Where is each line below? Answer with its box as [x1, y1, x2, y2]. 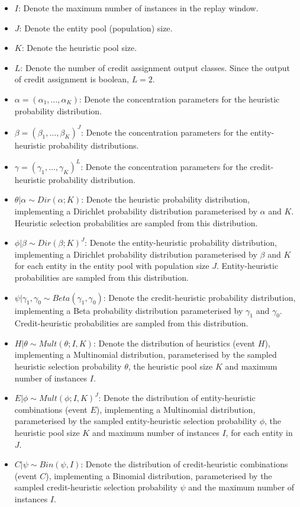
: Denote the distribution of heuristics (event [93, 336, 256, 349]
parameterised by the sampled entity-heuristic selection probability [14, 415, 257, 427]
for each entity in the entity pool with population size [14, 259, 209, 272]
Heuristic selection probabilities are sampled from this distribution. [14, 216, 258, 229]
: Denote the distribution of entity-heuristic [98, 392, 256, 404]
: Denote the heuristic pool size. [21, 41, 137, 54]
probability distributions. [48, 139, 139, 151]
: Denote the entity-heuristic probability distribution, [85, 236, 277, 249]
